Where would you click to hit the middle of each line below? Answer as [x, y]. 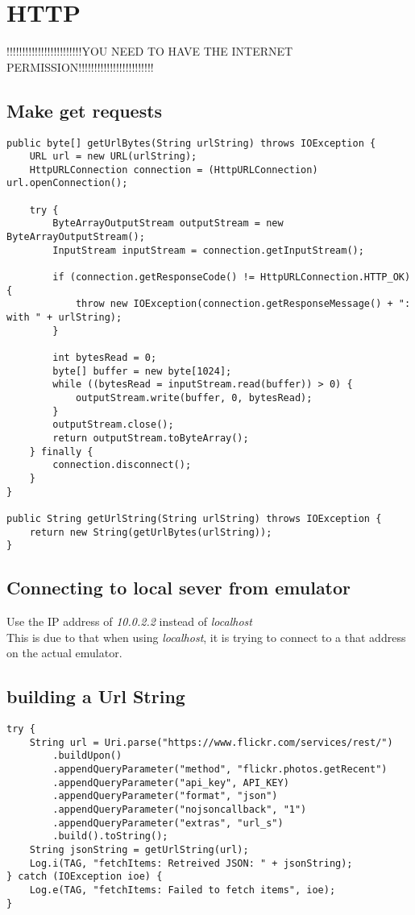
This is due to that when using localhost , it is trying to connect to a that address [206, 637]
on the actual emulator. [64, 653]
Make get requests [85, 110]
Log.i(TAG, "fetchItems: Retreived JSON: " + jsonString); [191, 863]
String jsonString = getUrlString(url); [139, 849]
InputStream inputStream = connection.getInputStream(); [208, 250]
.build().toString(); [110, 836]
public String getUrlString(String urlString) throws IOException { [194, 518]
